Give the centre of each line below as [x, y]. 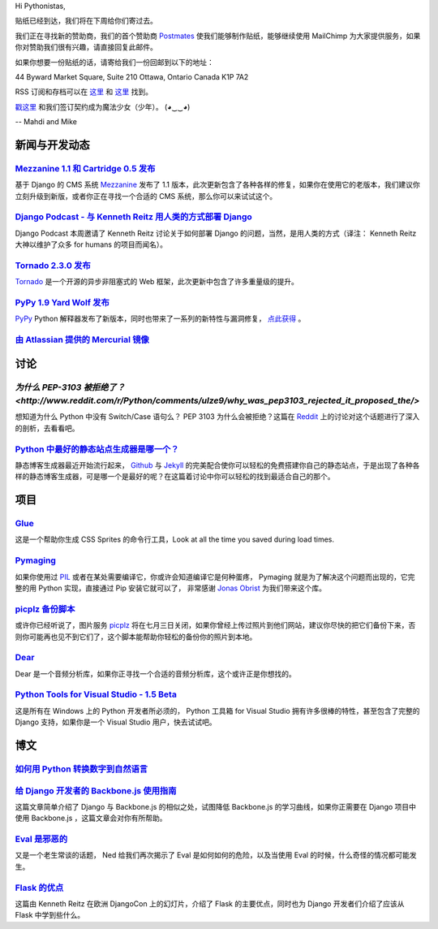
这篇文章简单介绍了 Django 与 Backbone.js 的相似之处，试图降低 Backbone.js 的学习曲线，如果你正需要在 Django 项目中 [216, 806]
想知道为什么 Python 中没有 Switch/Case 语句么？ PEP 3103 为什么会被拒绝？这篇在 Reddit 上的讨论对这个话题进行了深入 [217, 417]
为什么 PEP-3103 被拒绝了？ [70, 387]
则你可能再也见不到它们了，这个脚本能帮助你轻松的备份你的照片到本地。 [136, 637]
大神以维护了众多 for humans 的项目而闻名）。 [91, 244]
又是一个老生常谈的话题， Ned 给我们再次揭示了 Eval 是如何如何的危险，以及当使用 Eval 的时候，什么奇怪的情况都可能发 [216, 855]
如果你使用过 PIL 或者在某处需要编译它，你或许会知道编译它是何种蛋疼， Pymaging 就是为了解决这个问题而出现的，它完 [215, 577]
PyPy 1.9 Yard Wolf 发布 [62, 303]
